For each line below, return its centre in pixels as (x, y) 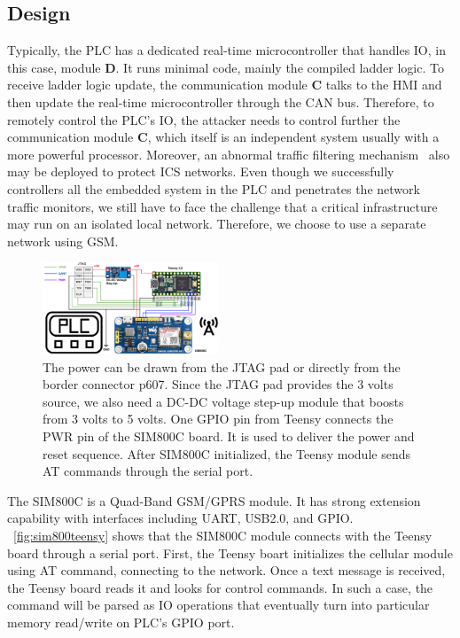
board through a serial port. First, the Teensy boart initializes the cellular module (230, 552)
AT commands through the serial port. (148, 471)
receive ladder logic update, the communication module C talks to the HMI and (225, 85)
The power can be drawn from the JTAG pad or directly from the (222, 366)
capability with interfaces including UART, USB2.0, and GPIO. (180, 518)
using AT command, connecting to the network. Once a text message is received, (226, 570)
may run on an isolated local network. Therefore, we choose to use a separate (217, 224)
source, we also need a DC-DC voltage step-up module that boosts (223, 401)
